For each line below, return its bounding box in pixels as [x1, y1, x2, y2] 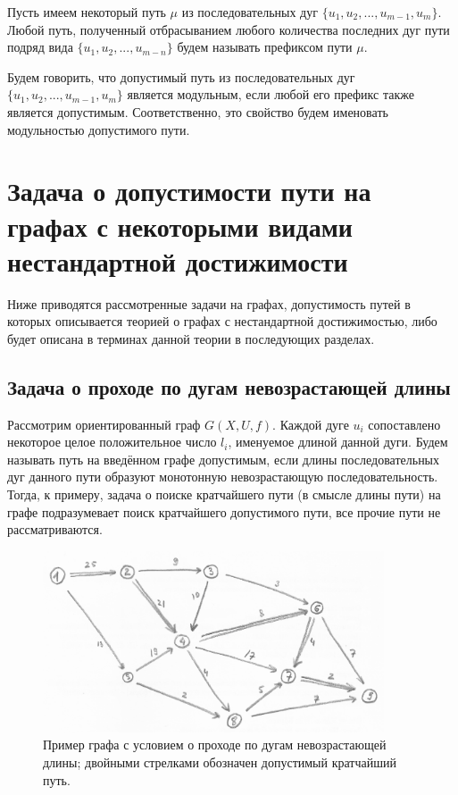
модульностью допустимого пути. [7, 120, 190, 138]
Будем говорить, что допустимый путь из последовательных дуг [7, 67, 355, 86]
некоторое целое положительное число [7, 432, 217, 451]
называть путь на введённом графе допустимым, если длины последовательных [7, 449, 440, 468]
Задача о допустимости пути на [7, 172, 371, 209]
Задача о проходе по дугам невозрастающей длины [7, 372, 451, 400]
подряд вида [7, 38, 73, 56]
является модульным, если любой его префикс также [127, 85, 414, 104]
